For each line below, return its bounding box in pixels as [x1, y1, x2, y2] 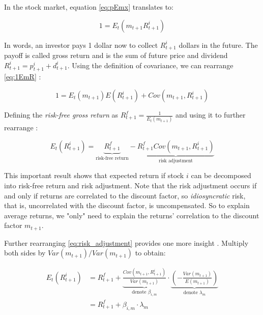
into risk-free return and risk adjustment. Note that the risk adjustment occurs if [4, 180, 257, 190]
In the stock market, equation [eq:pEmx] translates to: [4, 2, 174, 12]
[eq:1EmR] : [4, 71, 41, 82]
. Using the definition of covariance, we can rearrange [67, 60, 233, 70]
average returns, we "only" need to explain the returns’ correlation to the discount [4, 210, 259, 220]
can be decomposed [191, 170, 251, 181]
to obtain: [135, 247, 166, 258]
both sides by [4, 247, 46, 258]
